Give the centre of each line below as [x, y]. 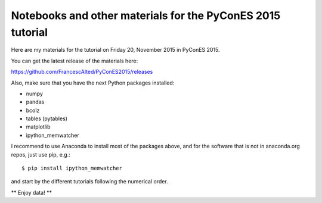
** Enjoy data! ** [31, 192]
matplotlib [38, 127]
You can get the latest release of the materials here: [75, 61]
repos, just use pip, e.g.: [41, 154]
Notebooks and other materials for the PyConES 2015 [146, 15]
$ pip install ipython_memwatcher [72, 168]
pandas [35, 102]
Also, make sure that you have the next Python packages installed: [93, 83]
